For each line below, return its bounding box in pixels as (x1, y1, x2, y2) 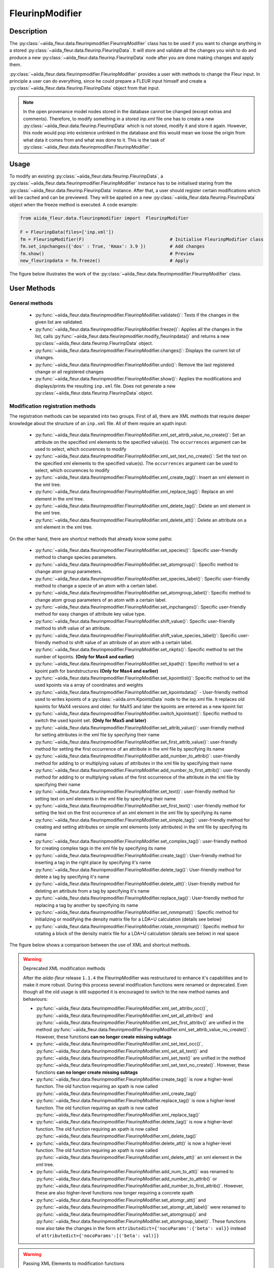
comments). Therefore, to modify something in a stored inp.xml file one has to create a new (23, 116, 215, 122)
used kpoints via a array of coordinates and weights (35, 682, 143, 688)
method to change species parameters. (35, 554, 117, 560)
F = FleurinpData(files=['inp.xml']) (20, 229, 114, 235)
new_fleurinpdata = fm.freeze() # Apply (20, 258, 189, 263)
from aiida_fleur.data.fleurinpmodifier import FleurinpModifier (20, 215, 189, 221)
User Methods (9, 284, 55, 293)
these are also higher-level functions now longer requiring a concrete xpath (36, 1190, 194, 1196)
